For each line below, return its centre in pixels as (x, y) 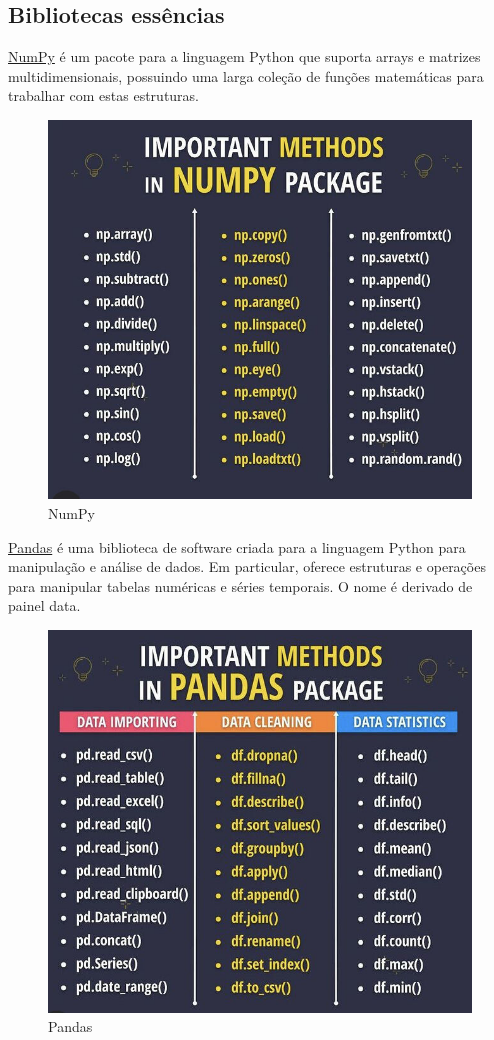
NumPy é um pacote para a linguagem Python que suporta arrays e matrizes (244, 56)
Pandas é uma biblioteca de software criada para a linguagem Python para (237, 546)
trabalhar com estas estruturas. (104, 95)
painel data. (44, 605)
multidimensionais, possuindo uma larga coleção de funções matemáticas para (246, 75)
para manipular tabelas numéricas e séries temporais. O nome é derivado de (240, 585)
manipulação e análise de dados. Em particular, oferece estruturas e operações (247, 566)
